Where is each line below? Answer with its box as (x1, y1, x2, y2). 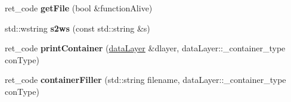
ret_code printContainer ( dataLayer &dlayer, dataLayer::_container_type (5, 42, 286, 54)
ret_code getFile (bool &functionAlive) (5, 2, 153, 14)
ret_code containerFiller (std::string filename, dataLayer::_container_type (5, 73, 286, 86)
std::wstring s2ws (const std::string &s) (5, 21, 150, 34)
